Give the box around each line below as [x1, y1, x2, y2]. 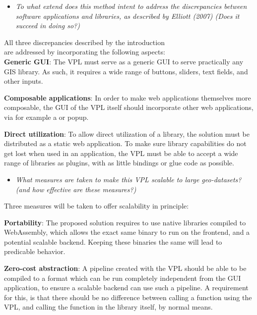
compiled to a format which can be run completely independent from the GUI [4, 272, 241, 283]
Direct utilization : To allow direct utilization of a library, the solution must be [4, 128, 250, 139]
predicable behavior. [4, 246, 65, 257]
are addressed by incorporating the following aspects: [4, 47, 165, 57]
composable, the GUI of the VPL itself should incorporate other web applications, [4, 102, 254, 112]
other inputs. [4, 76, 43, 86]
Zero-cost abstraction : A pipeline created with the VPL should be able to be [4, 263, 247, 273]
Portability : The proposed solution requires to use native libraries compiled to [4, 217, 246, 227]
